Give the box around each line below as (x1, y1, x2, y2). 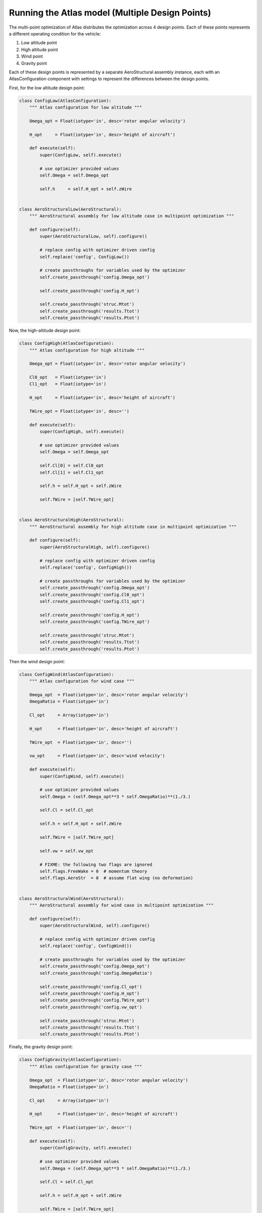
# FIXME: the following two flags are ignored (39, 862, 152, 867)
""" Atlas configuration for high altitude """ (29, 347, 145, 353)
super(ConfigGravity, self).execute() (39, 1145, 132, 1151)
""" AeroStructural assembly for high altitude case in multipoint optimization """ (29, 524, 237, 529)
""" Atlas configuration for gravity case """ (29, 1064, 143, 1069)
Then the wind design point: (9, 658, 65, 664)
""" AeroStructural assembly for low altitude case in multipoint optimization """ (29, 213, 234, 219)
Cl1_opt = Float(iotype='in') (29, 381, 107, 387)
